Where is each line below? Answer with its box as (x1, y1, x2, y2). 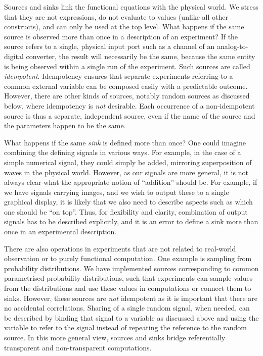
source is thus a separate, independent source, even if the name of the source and (4, 110, 255, 121)
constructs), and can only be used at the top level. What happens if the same (4, 21, 244, 32)
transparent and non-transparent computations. (4, 342, 152, 352)
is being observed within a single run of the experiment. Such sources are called (4, 61, 250, 71)
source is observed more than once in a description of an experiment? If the (4, 31, 238, 41)
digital (4, 50, 24, 61)
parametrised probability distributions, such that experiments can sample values (4, 273, 253, 283)
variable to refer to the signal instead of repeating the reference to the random (4, 322, 247, 333)
